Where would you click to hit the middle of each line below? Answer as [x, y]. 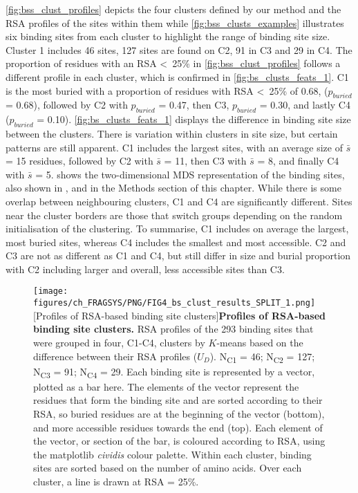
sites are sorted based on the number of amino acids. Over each [168, 468]
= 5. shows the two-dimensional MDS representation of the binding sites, [190, 174]
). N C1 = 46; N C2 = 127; [262, 357]
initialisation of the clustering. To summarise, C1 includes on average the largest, [177, 229]
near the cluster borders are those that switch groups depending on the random [174, 215]
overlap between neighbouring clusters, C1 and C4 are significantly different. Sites [179, 201]
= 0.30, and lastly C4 [305, 105]
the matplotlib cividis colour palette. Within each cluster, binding [172, 454]
